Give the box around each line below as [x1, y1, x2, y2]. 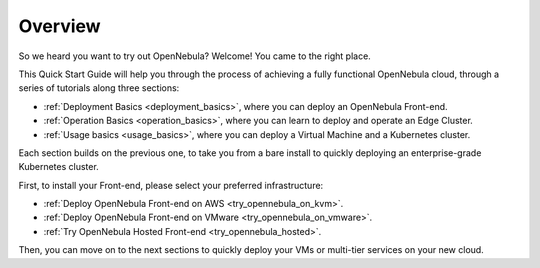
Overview [18, 15, 101, 37]
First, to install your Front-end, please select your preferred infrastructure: [18, 179, 324, 191]
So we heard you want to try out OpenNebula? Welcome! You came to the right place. [18, 50, 372, 62]
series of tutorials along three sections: [18, 82, 180, 94]
